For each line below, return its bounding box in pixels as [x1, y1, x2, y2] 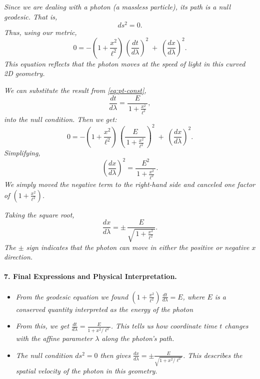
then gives [100, 349, 130, 360]
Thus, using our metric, [4, 27, 77, 37]
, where [182, 291, 205, 301]
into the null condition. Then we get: [4, 113, 117, 124]
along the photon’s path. [101, 333, 174, 343]
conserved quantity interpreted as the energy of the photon [15, 303, 193, 314]
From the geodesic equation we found [15, 291, 128, 301]
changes [224, 320, 248, 331]
